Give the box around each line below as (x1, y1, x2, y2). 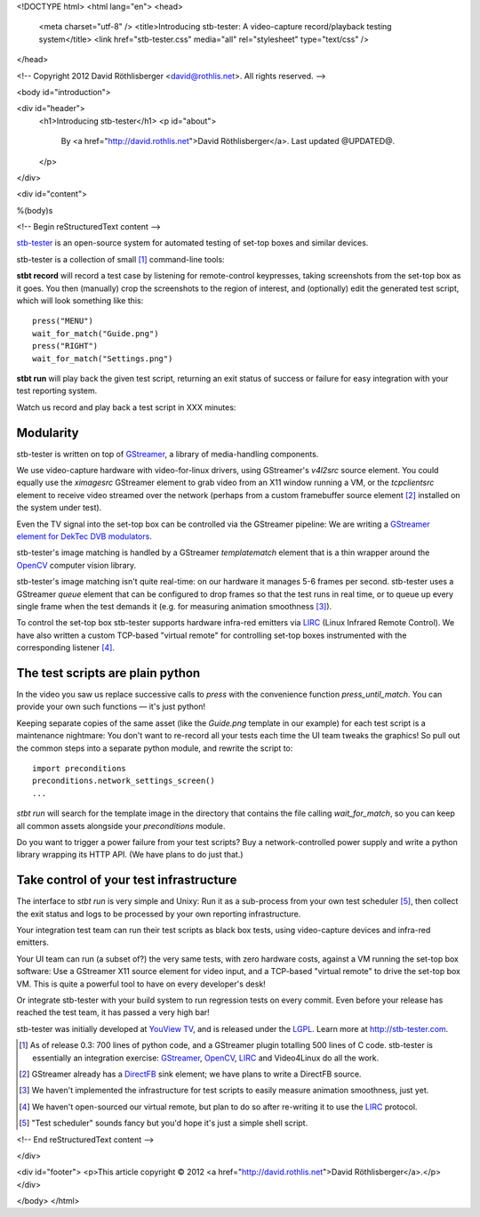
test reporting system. (16, 385, 98, 396)
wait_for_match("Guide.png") (32, 328, 159, 338)
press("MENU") (32, 316, 93, 326)
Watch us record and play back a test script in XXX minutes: (16, 401, 236, 413)
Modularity (16, 425, 79, 440)
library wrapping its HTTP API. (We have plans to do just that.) (16, 850, 244, 860)
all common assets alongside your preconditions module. (16, 820, 226, 831)
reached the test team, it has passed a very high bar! (16, 1007, 211, 1018)
